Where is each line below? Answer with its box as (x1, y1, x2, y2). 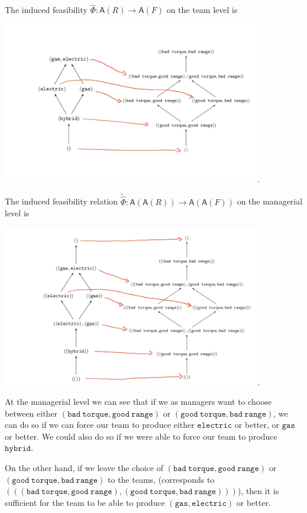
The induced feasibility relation (5, 195, 118, 207)
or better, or (234, 418, 280, 431)
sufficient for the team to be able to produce (5, 496, 165, 508)
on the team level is (166, 4, 238, 16)
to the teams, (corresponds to (108, 473, 215, 485)
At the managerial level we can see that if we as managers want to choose (5, 395, 272, 407)
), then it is (237, 485, 279, 497)
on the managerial (237, 195, 303, 207)
